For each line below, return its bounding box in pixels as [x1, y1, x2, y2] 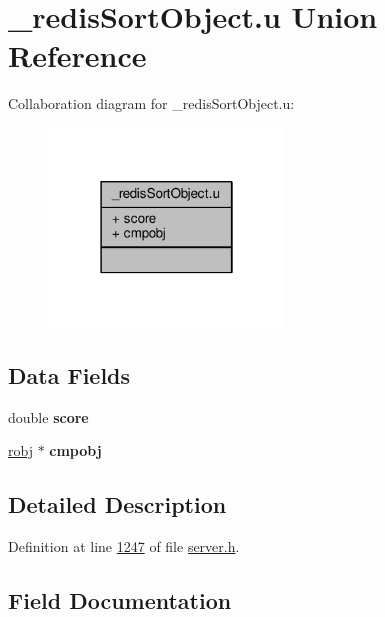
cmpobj [49, 440, 102, 461]
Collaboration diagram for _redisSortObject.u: [8, 93, 295, 114]
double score [8, 406, 89, 427]
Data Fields [8, 359, 131, 390]
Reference [8, 35, 147, 76]
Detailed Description [8, 489, 227, 520]
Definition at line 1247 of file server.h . [8, 536, 240, 557]
